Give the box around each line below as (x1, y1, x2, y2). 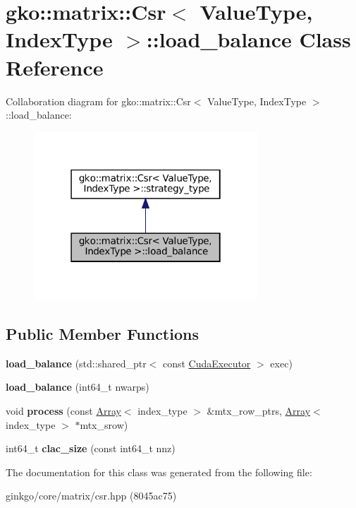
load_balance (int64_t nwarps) (6, 379, 149, 394)
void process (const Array (6, 403, 121, 418)
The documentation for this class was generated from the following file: (6, 464, 312, 479)
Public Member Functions (6, 323, 199, 345)
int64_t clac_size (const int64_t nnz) (6, 441, 176, 456)
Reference (6, 52, 104, 81)
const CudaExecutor (162, 355, 251, 370)
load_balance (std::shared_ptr (6, 355, 147, 370)
